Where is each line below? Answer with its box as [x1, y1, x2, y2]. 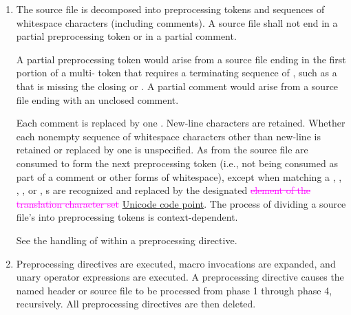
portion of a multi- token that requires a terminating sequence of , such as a [16, 65, 337, 80]
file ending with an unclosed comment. [16, 92, 179, 107]
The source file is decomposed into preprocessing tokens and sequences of [16, 2, 325, 16]
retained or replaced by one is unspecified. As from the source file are [16, 142, 308, 157]
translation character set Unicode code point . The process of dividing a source [16, 196, 346, 210]
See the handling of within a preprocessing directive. [16, 232, 237, 247]
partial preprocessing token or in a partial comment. [16, 29, 237, 43]
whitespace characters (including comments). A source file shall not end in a [16, 15, 338, 30]
